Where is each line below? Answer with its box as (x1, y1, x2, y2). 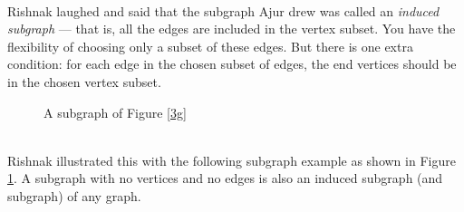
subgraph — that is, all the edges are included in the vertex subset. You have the (7, 19, 456, 38)
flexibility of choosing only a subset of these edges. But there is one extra (7, 36, 413, 55)
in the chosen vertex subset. (7, 72, 161, 91)
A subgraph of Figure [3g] (43, 102, 187, 121)
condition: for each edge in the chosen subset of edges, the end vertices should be (7, 54, 457, 73)
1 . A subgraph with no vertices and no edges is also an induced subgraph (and (7, 169, 443, 188)
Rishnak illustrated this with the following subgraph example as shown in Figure (7, 150, 456, 169)
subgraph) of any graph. (7, 186, 141, 205)
